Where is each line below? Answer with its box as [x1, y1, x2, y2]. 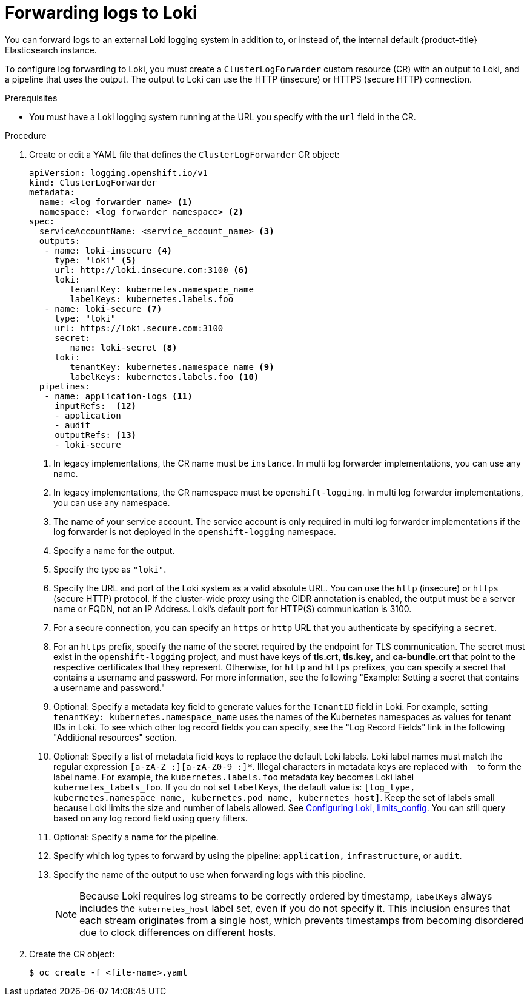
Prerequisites [5, 92, 58, 103]
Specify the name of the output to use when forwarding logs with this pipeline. [53, 869, 366, 880]
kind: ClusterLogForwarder [29, 177, 157, 187]
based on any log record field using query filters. [53, 812, 248, 823]
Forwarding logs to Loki [5, 2, 197, 23]
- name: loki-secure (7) [44, 303, 162, 314]
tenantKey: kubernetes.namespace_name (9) [70, 362, 274, 372]
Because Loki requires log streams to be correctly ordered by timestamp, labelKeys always [79, 889, 492, 902]
